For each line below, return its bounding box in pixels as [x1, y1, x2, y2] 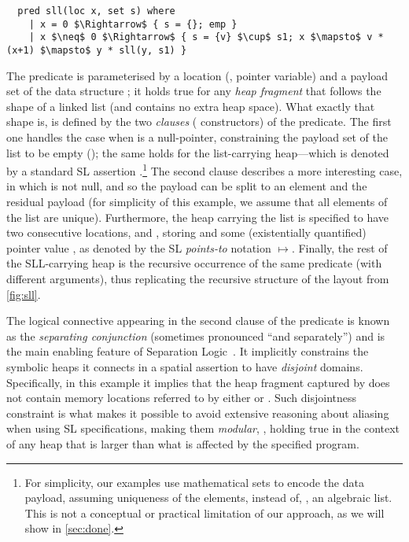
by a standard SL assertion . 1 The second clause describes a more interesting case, [6, 160, 403, 179]
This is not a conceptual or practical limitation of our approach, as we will [24, 504, 385, 521]
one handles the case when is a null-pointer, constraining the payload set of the [6, 129, 389, 145]
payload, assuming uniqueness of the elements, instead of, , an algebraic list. [24, 489, 392, 506]
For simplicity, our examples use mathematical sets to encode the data [24, 474, 364, 490]
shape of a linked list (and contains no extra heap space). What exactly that [6, 98, 375, 114]
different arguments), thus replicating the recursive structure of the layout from [6, 271, 389, 286]
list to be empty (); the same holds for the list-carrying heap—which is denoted [6, 144, 389, 160]
